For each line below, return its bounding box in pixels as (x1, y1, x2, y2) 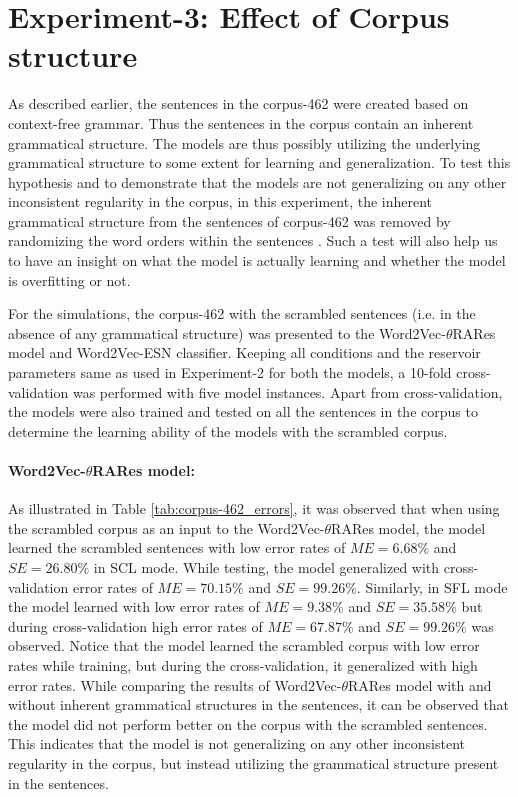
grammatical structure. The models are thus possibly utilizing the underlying (8, 132, 481, 153)
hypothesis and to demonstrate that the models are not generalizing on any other (8, 171, 507, 192)
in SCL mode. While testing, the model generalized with (93, 556, 440, 577)
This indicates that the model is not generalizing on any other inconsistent (8, 733, 466, 754)
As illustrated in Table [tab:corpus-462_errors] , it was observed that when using (8, 498, 500, 519)
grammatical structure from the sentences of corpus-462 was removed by (8, 210, 451, 231)
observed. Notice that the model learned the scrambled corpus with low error (8, 635, 480, 656)
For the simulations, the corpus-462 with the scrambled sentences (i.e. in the (8, 303, 476, 324)
